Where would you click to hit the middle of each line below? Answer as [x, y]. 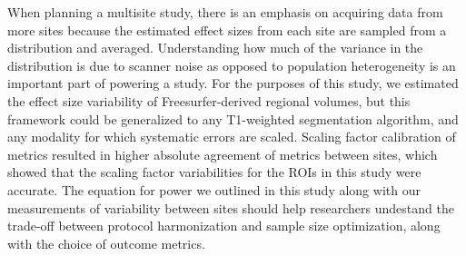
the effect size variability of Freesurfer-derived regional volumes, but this [209, 100]
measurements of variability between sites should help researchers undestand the [231, 207]
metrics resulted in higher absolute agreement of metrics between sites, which [223, 154]
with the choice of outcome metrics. [106, 243]
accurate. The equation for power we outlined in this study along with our [214, 189]
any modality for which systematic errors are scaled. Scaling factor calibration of [232, 137]
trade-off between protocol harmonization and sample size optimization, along [224, 226]
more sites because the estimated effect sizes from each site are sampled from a [227, 30]
